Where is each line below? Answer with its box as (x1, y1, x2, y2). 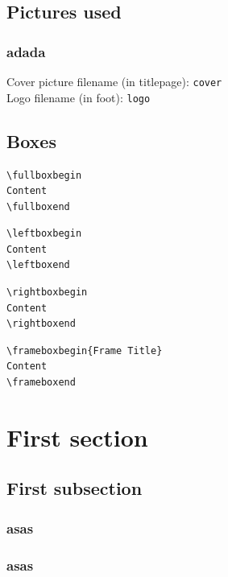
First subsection (6, 476, 143, 501)
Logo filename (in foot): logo (6, 89, 151, 105)
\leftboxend (6, 259, 70, 271)
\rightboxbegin (6, 286, 88, 299)
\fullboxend (6, 200, 70, 212)
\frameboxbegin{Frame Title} (6, 344, 163, 357)
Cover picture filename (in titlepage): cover (6, 73, 222, 89)
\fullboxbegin (6, 169, 82, 181)
